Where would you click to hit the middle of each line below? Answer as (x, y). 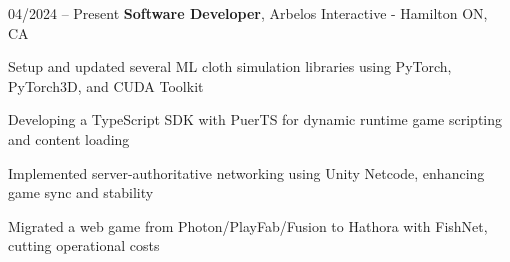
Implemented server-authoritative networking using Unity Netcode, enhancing (246, 172)
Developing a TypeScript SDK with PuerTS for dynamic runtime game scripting (255, 119)
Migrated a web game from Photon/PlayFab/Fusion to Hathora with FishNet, (248, 225)
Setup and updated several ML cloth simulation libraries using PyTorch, (230, 66)
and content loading (69, 138)
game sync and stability (81, 192)
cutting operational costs (84, 245)
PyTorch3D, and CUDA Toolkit (106, 85)
